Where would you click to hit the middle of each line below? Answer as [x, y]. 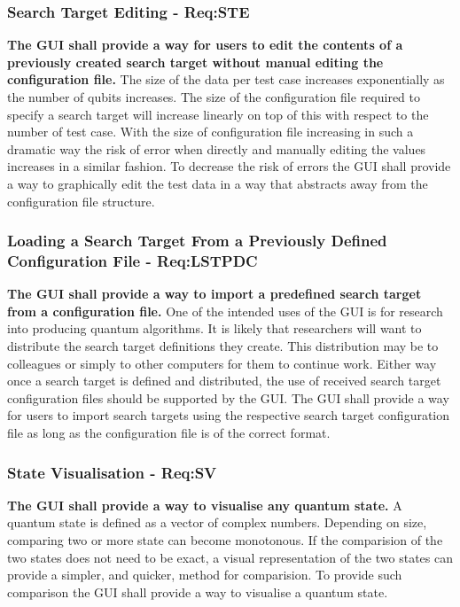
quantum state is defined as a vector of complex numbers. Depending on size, [217, 522]
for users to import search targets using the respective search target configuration [229, 415]
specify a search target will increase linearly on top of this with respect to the [218, 114]
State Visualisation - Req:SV [112, 472]
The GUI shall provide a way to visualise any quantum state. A [205, 505]
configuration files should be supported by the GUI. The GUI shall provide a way [228, 397]
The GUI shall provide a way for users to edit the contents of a [205, 45]
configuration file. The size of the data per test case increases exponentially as [226, 79]
